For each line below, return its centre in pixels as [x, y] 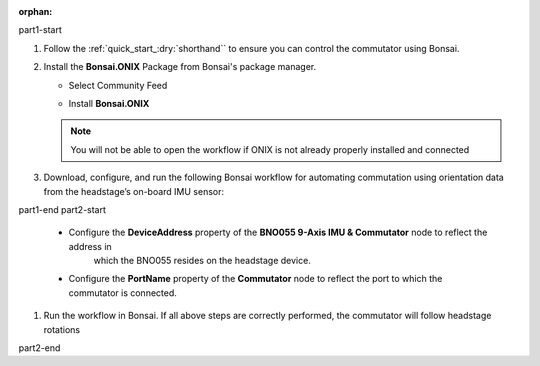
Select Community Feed [118, 85]
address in [90, 246]
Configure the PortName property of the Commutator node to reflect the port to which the [255, 279]
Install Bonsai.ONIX [109, 103]
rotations [61, 329]
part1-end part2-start [62, 209]
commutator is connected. [122, 292]
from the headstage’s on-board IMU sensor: [134, 191]
